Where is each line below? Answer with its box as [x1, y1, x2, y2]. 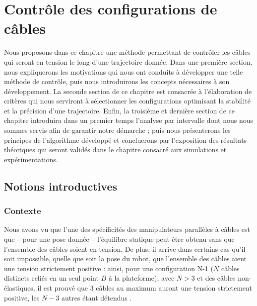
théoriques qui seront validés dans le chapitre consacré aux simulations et [4, 144, 227, 155]
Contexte [4, 204, 41, 217]
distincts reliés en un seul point [4, 273, 99, 283]
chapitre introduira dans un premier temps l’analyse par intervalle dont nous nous [4, 115, 253, 125]
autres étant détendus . [62, 292, 132, 303]
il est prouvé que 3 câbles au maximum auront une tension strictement [37, 283, 252, 293]
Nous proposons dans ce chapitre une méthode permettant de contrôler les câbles [4, 47, 251, 57]
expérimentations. [4, 154, 58, 164]
